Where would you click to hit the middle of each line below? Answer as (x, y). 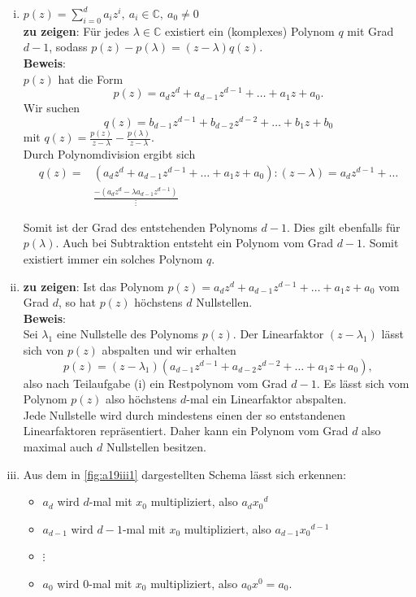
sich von (43, 350)
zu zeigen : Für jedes (76, 31)
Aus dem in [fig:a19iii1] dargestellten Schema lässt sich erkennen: (184, 474)
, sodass (68, 47)
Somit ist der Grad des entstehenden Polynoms (140, 227)
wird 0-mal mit (95, 583)
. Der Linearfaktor (278, 334)
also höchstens (141, 399)
